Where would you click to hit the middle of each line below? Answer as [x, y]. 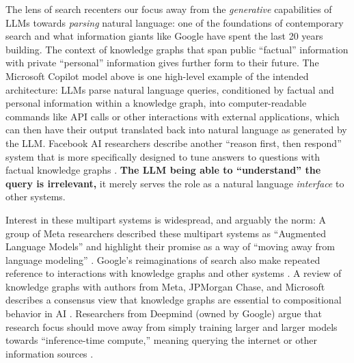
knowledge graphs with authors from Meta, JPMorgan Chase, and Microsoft [165, 286]
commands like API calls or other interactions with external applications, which [173, 116]
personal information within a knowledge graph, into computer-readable [156, 103]
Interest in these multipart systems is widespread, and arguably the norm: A [166, 219]
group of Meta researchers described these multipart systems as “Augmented [166, 233]
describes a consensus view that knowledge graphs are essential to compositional [174, 300]
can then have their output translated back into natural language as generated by [176, 130]
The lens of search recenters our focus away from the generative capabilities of [169, 9]
